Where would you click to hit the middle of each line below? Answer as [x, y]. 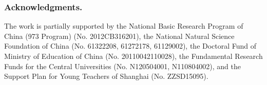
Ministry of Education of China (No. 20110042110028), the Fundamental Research [133, 56]
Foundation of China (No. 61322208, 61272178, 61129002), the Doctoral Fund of [130, 46]
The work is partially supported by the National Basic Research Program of [124, 26]
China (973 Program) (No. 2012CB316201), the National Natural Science [119, 36]
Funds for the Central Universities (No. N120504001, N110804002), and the [123, 66]
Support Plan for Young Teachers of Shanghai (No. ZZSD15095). [106, 76]
